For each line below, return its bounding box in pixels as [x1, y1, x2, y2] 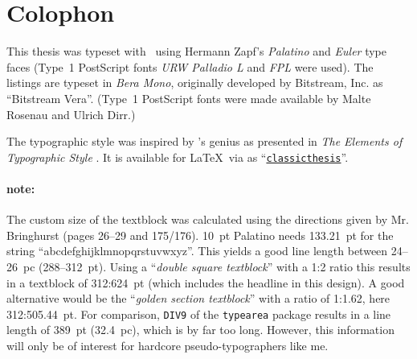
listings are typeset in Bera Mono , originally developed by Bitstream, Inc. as [6, 74, 383, 91]
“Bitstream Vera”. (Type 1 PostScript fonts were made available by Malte [6, 89, 371, 106]
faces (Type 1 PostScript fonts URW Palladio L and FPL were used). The [6, 58, 374, 75]
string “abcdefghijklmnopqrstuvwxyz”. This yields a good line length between [6, 242, 388, 259]
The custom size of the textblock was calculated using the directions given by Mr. [6, 211, 409, 228]
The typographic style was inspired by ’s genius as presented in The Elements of [6, 133, 403, 150]
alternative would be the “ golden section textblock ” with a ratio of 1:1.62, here [6, 290, 390, 307]
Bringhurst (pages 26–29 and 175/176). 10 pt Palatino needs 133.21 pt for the [6, 226, 394, 243]
